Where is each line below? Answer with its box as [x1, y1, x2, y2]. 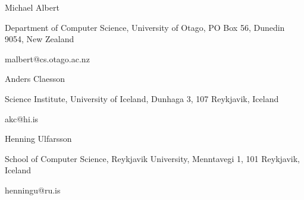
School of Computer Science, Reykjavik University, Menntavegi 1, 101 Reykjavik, [5, 152, 300, 164]
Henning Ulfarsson [5, 132, 72, 145]
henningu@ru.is [5, 183, 61, 196]
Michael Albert [5, 1, 59, 13]
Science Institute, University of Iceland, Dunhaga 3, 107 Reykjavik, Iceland [5, 92, 279, 104]
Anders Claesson [5, 72, 65, 85]
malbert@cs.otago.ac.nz [5, 52, 90, 65]
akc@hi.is [5, 112, 39, 125]
